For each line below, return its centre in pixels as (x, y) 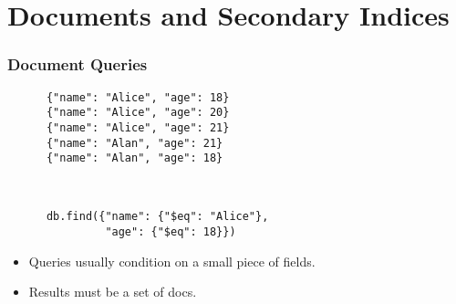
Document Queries (78, 64)
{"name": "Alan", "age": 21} (135, 143)
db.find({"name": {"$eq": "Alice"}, (157, 217)
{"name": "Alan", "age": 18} (135, 158)
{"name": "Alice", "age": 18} (138, 97)
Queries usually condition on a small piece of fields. (172, 261)
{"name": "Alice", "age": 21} (138, 127)
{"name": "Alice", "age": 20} (138, 113)
